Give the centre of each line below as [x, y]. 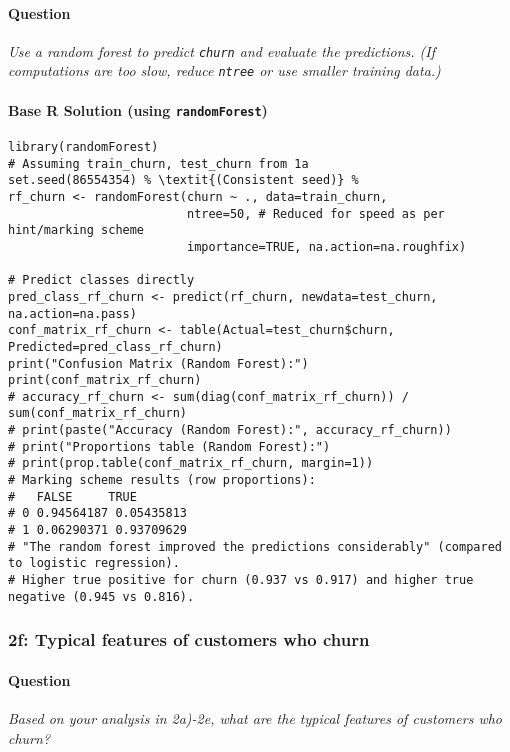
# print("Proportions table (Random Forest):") [169, 446]
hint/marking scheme [76, 230]
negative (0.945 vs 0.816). [101, 596]
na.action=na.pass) [72, 313]
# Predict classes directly [101, 280]
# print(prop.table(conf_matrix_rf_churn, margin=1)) [191, 463]
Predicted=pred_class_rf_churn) [115, 346]
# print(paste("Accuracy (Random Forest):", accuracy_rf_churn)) [230, 430]
